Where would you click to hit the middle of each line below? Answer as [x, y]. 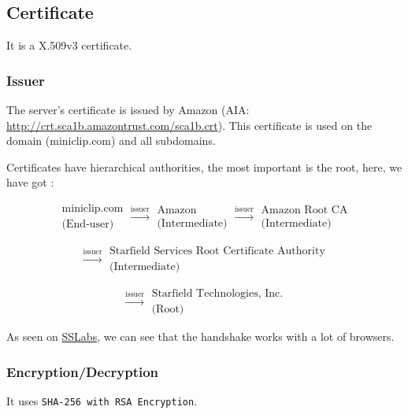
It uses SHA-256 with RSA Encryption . [102, 400]
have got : [30, 182]
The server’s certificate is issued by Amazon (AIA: [128, 110]
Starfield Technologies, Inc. [217, 294]
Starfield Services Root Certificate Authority [217, 251]
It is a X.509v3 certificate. [69, 45]
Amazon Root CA [304, 210]
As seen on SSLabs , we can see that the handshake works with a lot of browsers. [200, 336]
